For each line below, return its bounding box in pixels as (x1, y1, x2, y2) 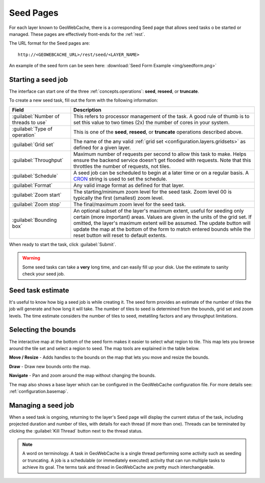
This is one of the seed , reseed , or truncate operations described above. (73, 128, 243, 135)
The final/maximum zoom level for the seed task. (73, 201, 186, 208)
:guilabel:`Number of (12, 113, 60, 120)
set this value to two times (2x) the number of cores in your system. (73, 119, 230, 126)
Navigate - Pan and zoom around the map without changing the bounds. (9, 373, 157, 378)
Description (73, 106, 102, 113)
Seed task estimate (9, 286, 69, 295)
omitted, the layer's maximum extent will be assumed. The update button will (73, 219, 251, 226)
